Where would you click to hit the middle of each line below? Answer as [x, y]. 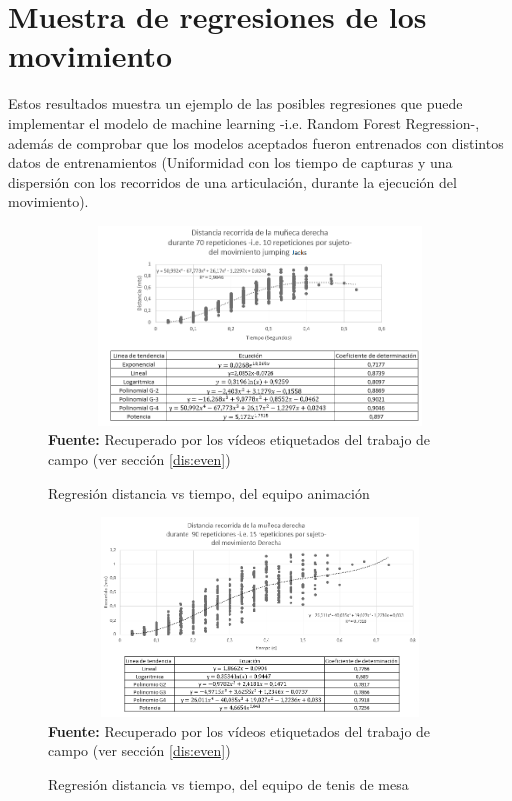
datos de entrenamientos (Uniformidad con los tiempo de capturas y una [230, 162]
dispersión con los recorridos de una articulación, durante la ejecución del [232, 181]
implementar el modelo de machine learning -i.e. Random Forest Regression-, [244, 122]
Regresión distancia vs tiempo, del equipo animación [209, 492]
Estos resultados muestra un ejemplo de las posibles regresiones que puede [235, 103]
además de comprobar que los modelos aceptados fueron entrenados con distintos [256, 142]
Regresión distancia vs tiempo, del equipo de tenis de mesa [228, 784]
